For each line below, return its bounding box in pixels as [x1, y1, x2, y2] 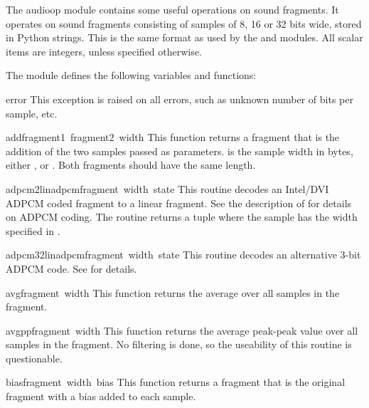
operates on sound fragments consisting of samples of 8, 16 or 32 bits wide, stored [6, 16, 362, 31]
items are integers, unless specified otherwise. [6, 43, 202, 58]
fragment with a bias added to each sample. [6, 389, 196, 404]
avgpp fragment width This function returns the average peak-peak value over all [6, 323, 358, 338]
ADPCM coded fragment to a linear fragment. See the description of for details [6, 195, 352, 210]
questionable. [6, 350, 63, 365]
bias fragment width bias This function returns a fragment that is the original [6, 375, 346, 389]
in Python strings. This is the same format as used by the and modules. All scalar [6, 30, 363, 45]
